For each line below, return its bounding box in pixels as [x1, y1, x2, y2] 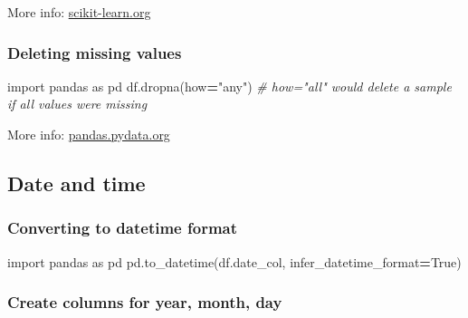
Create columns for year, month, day [7, 291, 282, 313]
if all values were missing [7, 94, 148, 113]
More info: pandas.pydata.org [7, 125, 170, 143]
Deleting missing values [7, 41, 182, 63]
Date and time [7, 169, 146, 197]
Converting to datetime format [7, 217, 238, 239]
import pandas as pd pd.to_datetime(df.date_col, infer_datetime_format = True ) [7, 252, 462, 271]
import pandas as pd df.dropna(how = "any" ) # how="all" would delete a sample [7, 76, 452, 95]
